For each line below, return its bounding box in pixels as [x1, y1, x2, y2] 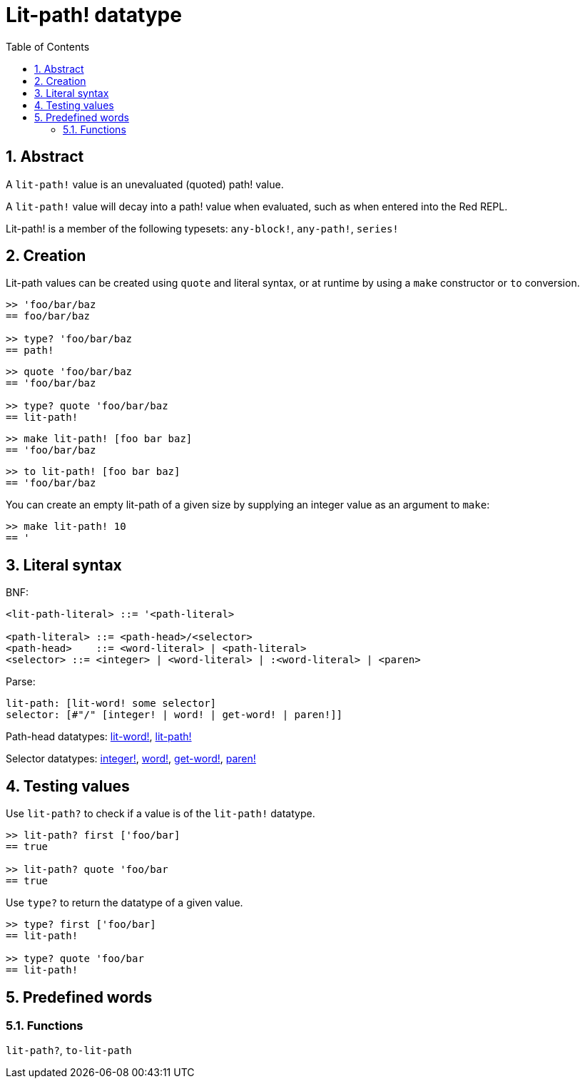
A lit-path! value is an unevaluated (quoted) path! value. [6, 178, 284, 190]
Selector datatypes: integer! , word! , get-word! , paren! [6, 752, 256, 765]
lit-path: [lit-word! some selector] [6, 697, 217, 710]
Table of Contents [6, 40, 90, 53]
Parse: [6, 675, 36, 688]
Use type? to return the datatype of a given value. [6, 896, 243, 909]
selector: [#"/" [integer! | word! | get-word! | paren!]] [6, 709, 343, 721]
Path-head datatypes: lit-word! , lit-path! [6, 730, 192, 743]
